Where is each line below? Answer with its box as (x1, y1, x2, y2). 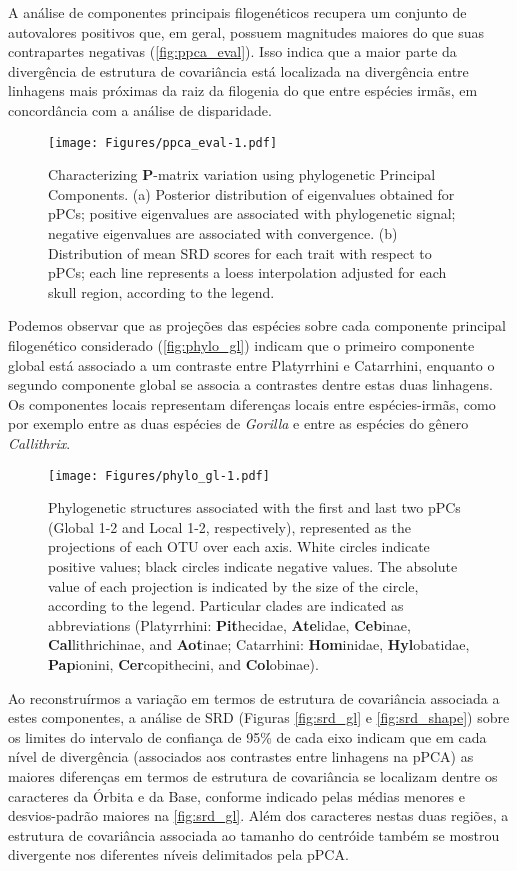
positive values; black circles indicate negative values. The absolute (48, 555, 458, 576)
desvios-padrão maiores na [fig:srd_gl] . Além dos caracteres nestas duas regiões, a (8, 805, 509, 826)
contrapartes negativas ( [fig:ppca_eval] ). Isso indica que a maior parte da (8, 41, 457, 62)
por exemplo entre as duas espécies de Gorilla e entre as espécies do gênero (8, 413, 469, 434)
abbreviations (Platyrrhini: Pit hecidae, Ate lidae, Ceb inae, (48, 614, 411, 635)
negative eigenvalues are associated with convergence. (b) (48, 223, 398, 243)
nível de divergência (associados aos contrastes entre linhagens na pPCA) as (8, 746, 474, 767)
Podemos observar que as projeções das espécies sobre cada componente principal (8, 315, 506, 336)
